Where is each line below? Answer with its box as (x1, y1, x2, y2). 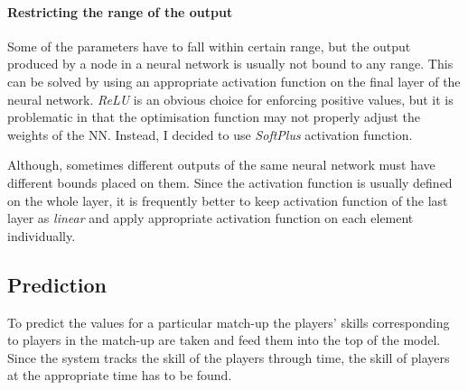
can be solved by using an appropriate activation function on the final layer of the (7, 71, 461, 90)
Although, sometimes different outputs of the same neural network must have (7, 155, 435, 174)
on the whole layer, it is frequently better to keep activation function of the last (7, 190, 448, 209)
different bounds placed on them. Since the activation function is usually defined (7, 172, 453, 191)
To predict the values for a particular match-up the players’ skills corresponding (7, 312, 450, 331)
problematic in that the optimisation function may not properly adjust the (7, 107, 420, 126)
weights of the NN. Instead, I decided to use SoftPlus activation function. (7, 125, 413, 144)
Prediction (7, 270, 107, 298)
